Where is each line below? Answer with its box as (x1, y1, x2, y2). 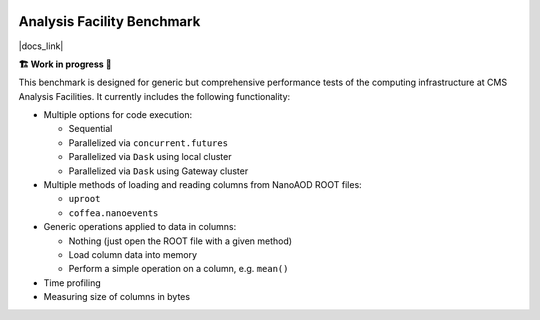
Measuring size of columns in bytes (43, 291, 190, 303)
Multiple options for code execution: (43, 109, 193, 121)
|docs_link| (18, 40, 64, 52)
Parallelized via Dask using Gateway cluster (68, 165, 249, 177)
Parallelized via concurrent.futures (68, 136, 229, 149)
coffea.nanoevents (68, 207, 159, 219)
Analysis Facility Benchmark (18, 13, 201, 30)
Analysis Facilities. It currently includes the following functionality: (18, 90, 291, 102)
